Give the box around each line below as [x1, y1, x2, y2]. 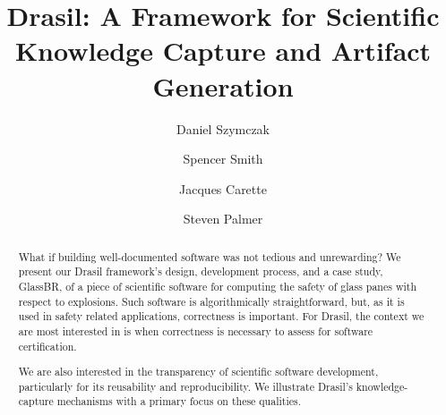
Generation [152, 67, 294, 104]
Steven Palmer [183, 209, 263, 228]
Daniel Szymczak [176, 119, 270, 138]
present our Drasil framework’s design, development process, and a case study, [18, 264, 383, 279]
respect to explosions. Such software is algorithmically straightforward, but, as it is [18, 293, 405, 309]
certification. [18, 338, 77, 353]
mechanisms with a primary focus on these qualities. [56, 394, 301, 409]
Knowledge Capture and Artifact [14, 32, 432, 69]
